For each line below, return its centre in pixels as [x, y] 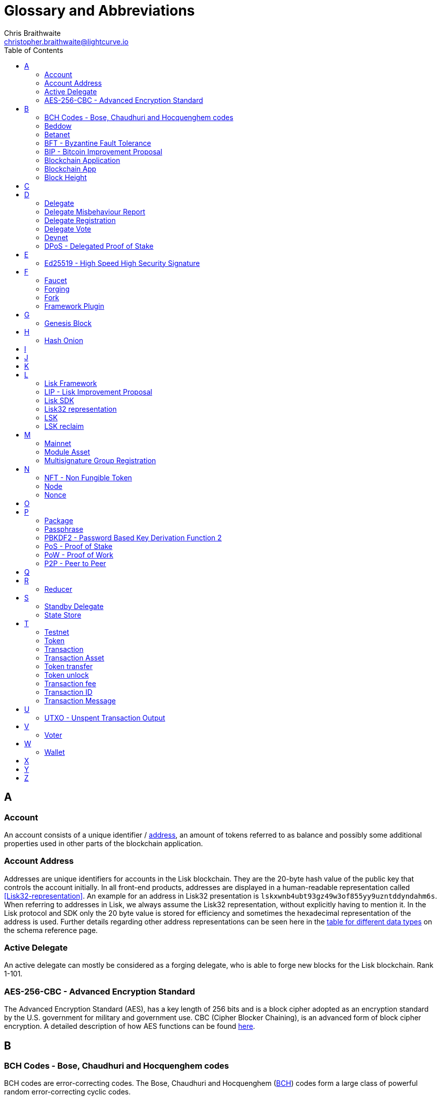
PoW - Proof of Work [79, 555]
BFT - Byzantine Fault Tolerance [98, 143]
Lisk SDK [59, 400]
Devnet [56, 237]
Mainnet [58, 443]
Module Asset [67, 452]
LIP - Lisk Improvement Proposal [98, 392]
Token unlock [67, 675]
